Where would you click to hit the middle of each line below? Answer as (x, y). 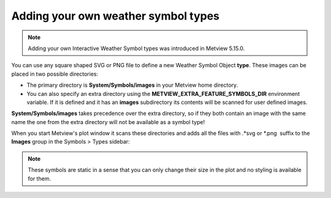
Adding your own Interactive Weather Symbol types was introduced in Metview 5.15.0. (136, 48)
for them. (40, 178)
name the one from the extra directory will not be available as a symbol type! (108, 122)
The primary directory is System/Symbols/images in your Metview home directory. (132, 85)
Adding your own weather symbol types (116, 16)
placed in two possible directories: (55, 74)
